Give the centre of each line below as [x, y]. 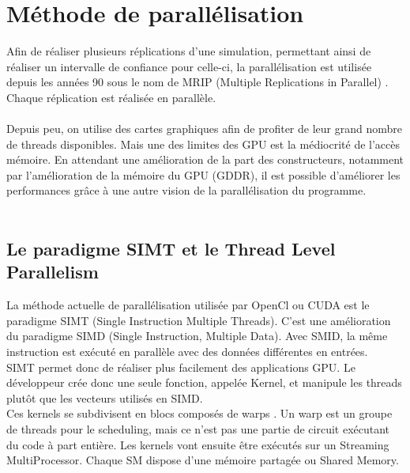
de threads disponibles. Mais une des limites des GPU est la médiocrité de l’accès [203, 144]
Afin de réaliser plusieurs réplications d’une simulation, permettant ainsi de [189, 51]
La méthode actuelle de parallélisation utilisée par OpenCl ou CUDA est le [188, 305]
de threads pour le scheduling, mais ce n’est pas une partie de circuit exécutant [198, 429]
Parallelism [53, 272]
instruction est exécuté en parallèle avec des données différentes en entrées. [187, 352]
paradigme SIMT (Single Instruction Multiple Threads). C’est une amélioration [199, 320]
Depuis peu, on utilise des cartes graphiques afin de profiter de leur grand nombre [204, 129]
